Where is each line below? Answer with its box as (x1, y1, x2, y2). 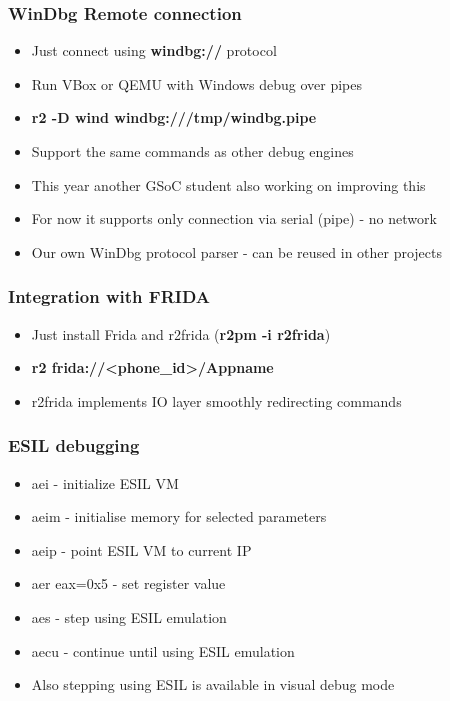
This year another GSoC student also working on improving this (31, 174, 426, 195)
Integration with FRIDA (8, 284, 211, 309)
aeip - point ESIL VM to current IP (31, 539, 252, 560)
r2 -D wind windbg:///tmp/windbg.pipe (31, 107, 317, 128)
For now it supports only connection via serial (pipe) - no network (31, 208, 437, 229)
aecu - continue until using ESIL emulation (31, 640, 295, 661)
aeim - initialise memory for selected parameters (31, 506, 327, 527)
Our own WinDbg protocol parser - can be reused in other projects (31, 241, 443, 262)
